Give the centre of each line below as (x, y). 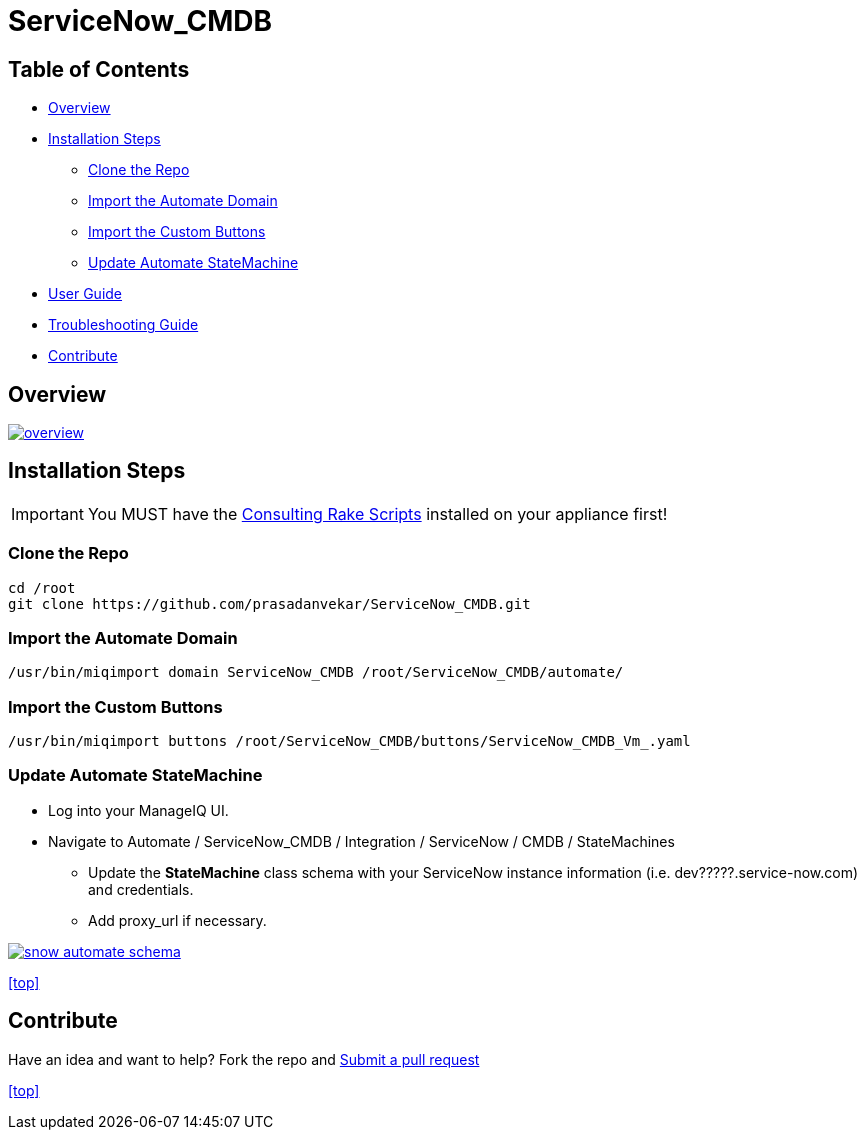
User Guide (85, 294)
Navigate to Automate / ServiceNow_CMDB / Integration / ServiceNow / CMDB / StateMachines (361, 841)
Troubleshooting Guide (123, 325)
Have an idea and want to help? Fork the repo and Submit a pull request (244, 1059)
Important (47, 513)
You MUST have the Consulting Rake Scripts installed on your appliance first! (377, 513)
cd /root (42, 587)
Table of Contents (99, 69)
